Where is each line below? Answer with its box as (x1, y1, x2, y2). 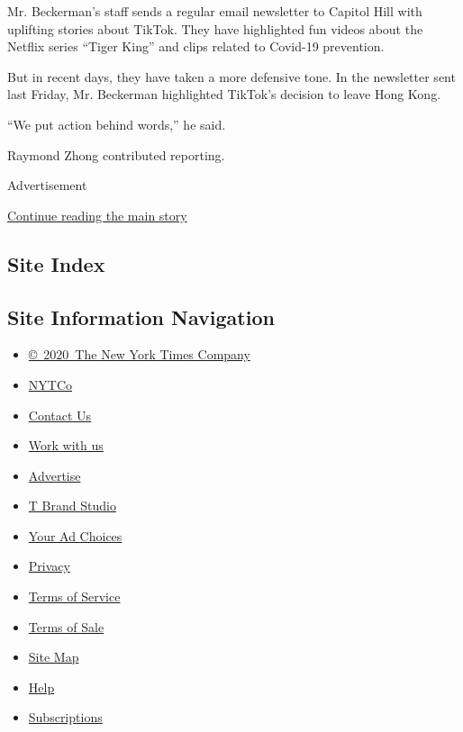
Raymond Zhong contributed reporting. (7, 145, 225, 164)
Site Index (7, 249, 105, 277)
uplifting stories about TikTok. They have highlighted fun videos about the (7, 19, 423, 38)
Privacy (28, 556, 70, 575)
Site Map (28, 647, 79, 666)
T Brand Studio (28, 496, 116, 515)
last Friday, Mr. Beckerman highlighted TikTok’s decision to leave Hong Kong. (7, 85, 441, 104)
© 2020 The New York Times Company (28, 345, 250, 364)
